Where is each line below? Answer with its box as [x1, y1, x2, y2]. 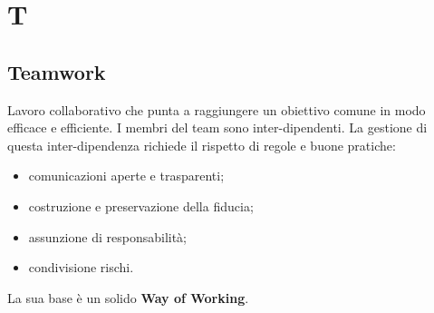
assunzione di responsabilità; [28, 227, 187, 246]
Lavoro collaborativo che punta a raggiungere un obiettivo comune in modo [7, 100, 426, 119]
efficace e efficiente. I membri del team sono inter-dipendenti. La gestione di [7, 118, 428, 137]
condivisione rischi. [28, 258, 134, 277]
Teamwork [7, 57, 106, 85]
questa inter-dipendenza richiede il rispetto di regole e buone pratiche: [7, 135, 396, 154]
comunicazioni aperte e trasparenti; [28, 166, 225, 185]
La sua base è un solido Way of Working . [7, 288, 249, 307]
